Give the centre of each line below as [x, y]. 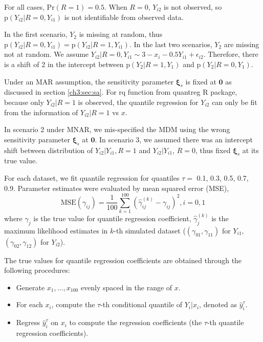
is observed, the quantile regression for [138, 102]
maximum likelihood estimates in [56, 230]
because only [24, 102]
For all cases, [24, 7]
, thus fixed [213, 150]
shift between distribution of [49, 150]
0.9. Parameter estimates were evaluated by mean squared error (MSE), [117, 188]
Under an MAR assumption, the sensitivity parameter [89, 81]
